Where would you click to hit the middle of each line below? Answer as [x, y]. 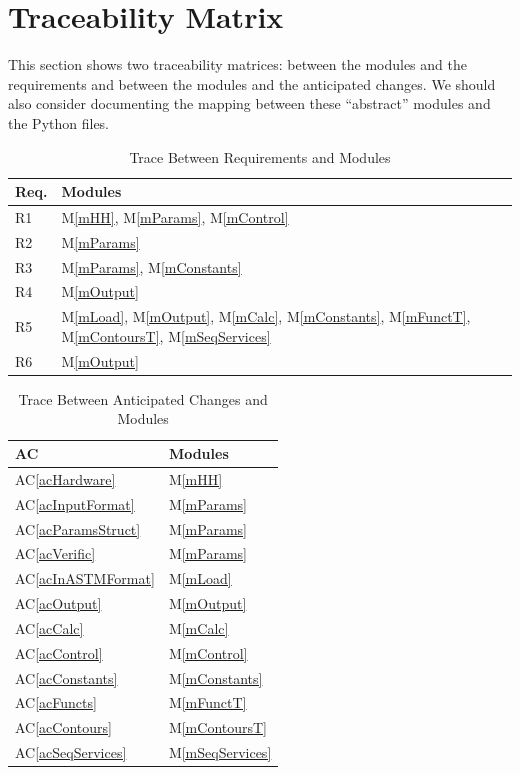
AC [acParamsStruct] [78, 528]
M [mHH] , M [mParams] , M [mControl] [175, 216]
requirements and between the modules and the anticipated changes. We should [252, 83]
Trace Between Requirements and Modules [260, 156]
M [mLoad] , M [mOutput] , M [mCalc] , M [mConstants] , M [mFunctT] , [266, 316]
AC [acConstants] [66, 677]
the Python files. [59, 122]
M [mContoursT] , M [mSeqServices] [166, 335]
